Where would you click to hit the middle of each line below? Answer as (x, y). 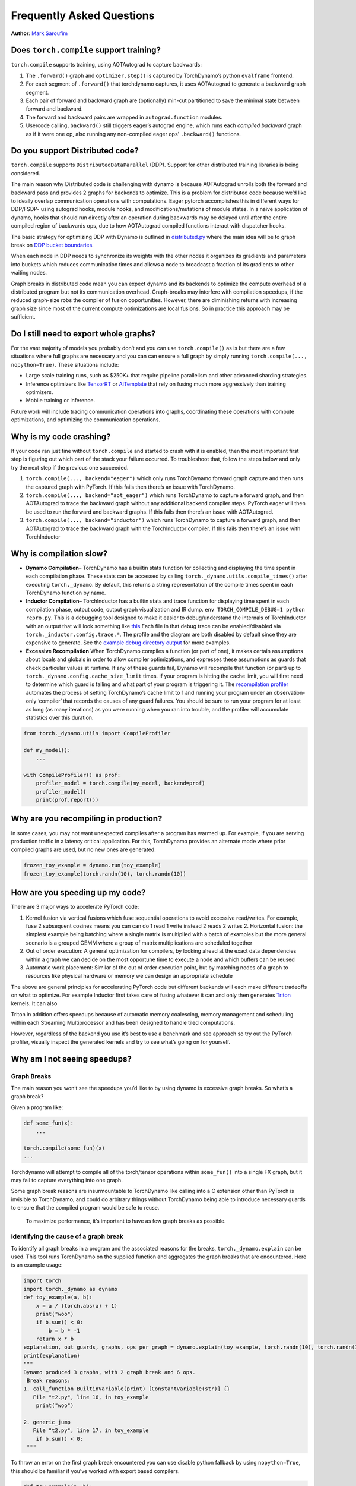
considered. (26, 173)
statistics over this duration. (60, 717)
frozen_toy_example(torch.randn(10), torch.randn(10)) (105, 873)
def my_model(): (47, 750)
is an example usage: (37, 1265)
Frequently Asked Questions (83, 15)
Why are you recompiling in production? (87, 819)
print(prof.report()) (67, 800)
